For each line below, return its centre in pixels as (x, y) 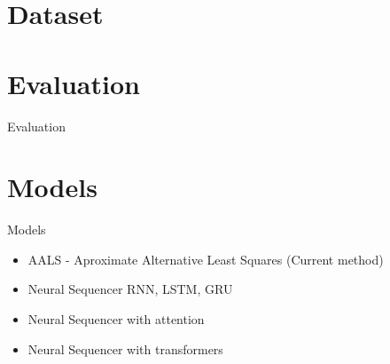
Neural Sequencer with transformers (125, 348)
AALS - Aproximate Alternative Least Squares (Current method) (206, 259)
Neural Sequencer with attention (116, 319)
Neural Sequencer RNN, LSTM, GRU (130, 289)
